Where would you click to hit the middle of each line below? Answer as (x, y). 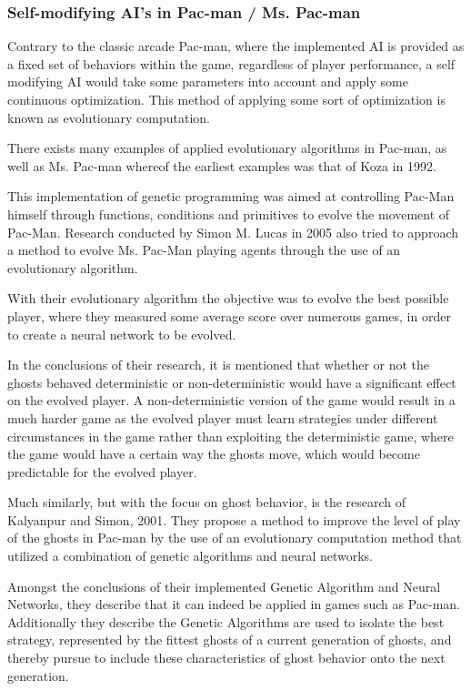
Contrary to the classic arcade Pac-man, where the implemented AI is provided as (236, 46)
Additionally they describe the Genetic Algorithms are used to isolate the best (226, 621)
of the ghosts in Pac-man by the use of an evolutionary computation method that (235, 538)
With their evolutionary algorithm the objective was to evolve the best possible (228, 298)
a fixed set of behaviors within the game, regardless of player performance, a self (231, 63)
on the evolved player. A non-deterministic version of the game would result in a (231, 400)
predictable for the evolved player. (102, 471)
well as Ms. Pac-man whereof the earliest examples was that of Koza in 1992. (222, 165)
